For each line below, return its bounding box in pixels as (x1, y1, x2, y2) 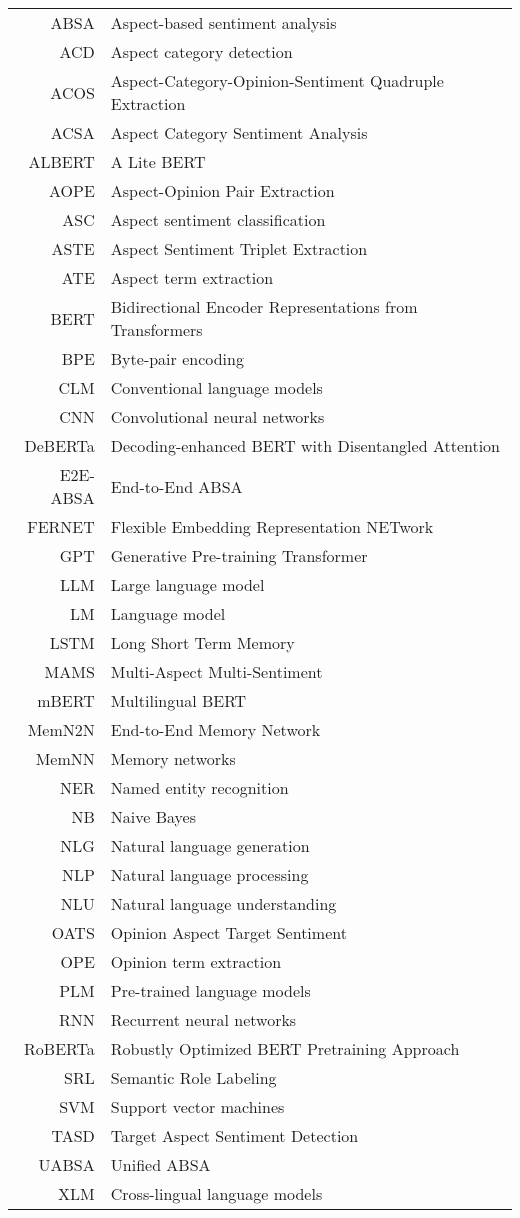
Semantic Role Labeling (110, 1066, 277, 1090)
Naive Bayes (110, 805, 196, 829)
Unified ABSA (110, 1153, 211, 1177)
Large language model (110, 573, 265, 597)
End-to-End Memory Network (110, 718, 321, 742)
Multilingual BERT (110, 689, 247, 713)
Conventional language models (110, 376, 323, 400)
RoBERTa (24, 1037, 95, 1061)
